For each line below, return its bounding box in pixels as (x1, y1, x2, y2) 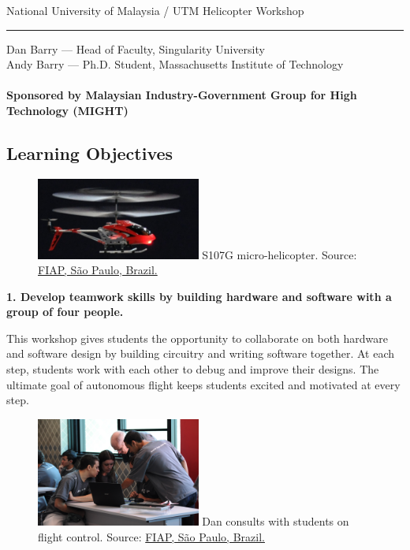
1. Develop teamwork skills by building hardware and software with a (6, 288, 392, 304)
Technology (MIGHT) (6, 102, 129, 118)
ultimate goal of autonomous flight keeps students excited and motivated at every (6, 376, 401, 392)
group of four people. (6, 303, 124, 320)
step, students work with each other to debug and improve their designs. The (6, 361, 379, 377)
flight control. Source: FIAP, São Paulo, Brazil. (38, 528, 265, 544)
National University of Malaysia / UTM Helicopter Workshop (6, 2, 304, 18)
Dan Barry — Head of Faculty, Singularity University (6, 40, 265, 57)
